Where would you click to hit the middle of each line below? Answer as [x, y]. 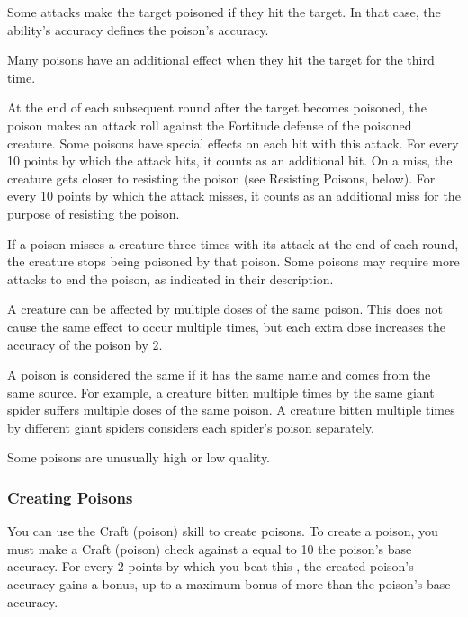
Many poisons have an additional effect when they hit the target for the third [221, 60]
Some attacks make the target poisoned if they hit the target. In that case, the [224, 12]
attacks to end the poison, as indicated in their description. [171, 278]
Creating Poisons [70, 497]
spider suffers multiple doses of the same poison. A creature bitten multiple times [231, 410]
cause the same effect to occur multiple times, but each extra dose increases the [226, 326]
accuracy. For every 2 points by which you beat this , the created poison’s [211, 566]
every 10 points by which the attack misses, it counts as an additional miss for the [234, 196]
